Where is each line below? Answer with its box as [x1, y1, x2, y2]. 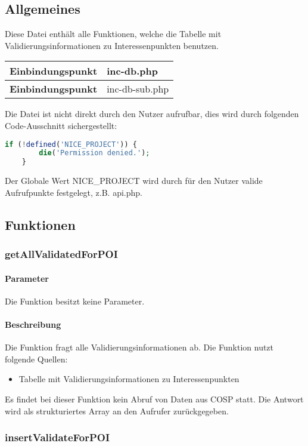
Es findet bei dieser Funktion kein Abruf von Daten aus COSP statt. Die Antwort [5, 392, 304, 405]
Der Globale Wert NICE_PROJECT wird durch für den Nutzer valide [5, 174, 263, 187]
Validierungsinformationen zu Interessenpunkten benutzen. [5, 39, 219, 51]
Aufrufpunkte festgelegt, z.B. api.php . [5, 186, 142, 198]
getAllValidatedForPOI [5, 247, 118, 262]
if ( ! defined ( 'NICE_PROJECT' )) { [5, 140, 137, 149]
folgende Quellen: [5, 352, 68, 365]
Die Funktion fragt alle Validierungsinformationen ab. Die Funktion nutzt [5, 341, 274, 353]
